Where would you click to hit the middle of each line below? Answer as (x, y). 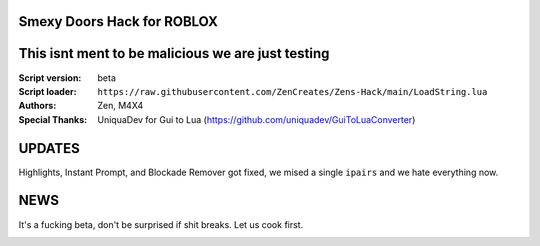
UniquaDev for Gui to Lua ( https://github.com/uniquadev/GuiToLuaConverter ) (256, 119)
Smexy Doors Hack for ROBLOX (118, 21)
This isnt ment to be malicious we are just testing (174, 53)
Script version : (50, 77)
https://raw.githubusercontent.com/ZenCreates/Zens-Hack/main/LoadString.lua (292, 91)
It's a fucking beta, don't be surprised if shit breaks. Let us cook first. (161, 224)
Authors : (37, 106)
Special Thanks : (53, 119)
